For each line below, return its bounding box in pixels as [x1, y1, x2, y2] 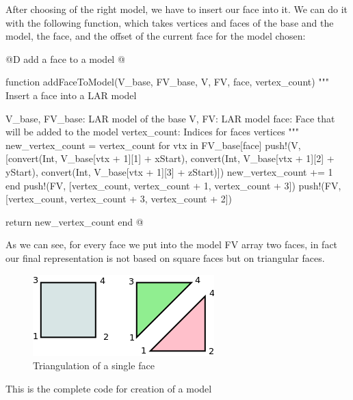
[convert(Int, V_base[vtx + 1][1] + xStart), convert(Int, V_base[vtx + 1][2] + [5, 151, 335, 165]
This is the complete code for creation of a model [5, 381, 212, 395]
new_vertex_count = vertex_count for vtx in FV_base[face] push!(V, [5, 137, 301, 152]
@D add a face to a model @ [5, 51, 125, 66]
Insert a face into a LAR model [5, 88, 137, 102]
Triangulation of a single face [33, 358, 155, 373]
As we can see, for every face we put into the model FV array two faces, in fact [5, 237, 338, 252]
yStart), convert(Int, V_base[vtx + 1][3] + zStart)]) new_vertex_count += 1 [5, 164, 333, 178]
